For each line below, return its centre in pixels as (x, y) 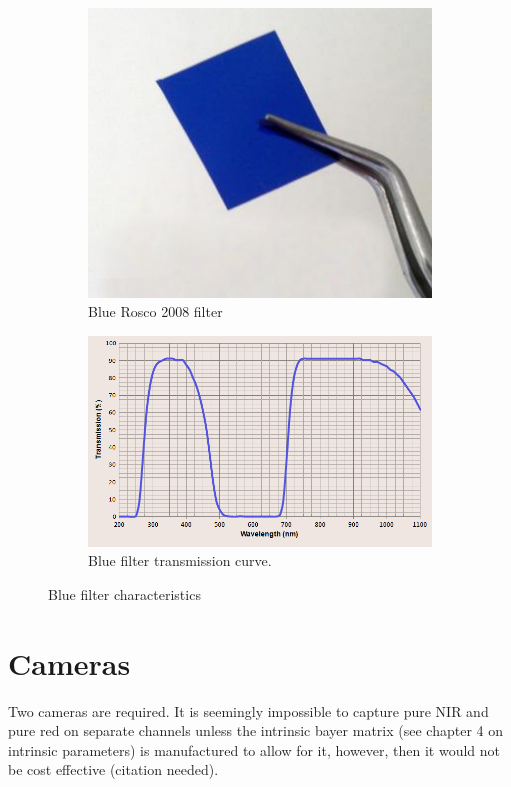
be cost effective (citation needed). (113, 769)
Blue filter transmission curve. (180, 560)
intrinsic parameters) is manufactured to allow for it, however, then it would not (254, 749)
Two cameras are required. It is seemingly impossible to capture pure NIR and (248, 710)
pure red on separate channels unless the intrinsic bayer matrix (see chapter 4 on (255, 730)
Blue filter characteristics (124, 593)
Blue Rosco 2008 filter (155, 311)
